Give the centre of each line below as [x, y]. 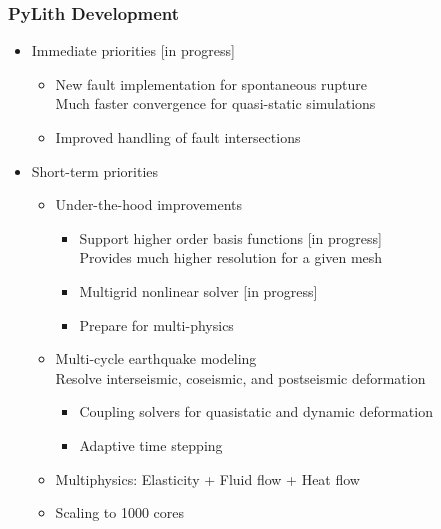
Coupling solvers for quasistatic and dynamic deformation [256, 411]
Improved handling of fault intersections [178, 137]
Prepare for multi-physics [156, 324]
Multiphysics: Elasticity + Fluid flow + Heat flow [207, 478]
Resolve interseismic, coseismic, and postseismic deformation [240, 377]
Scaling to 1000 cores [120, 512]
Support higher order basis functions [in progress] [230, 237]
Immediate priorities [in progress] [133, 50]
